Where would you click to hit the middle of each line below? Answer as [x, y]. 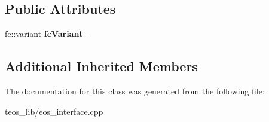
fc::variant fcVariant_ [48, 34]
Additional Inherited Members [101, 66]
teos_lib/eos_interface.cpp [54, 111]
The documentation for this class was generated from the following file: [135, 91]
